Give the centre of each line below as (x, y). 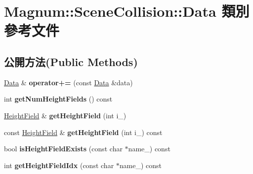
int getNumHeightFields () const (58, 99)
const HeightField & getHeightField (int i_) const (83, 132)
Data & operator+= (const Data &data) (68, 82)
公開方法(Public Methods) (71, 61)
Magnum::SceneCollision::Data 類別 (127, 11)
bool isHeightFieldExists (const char (63, 149)
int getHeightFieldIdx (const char (59, 165)
